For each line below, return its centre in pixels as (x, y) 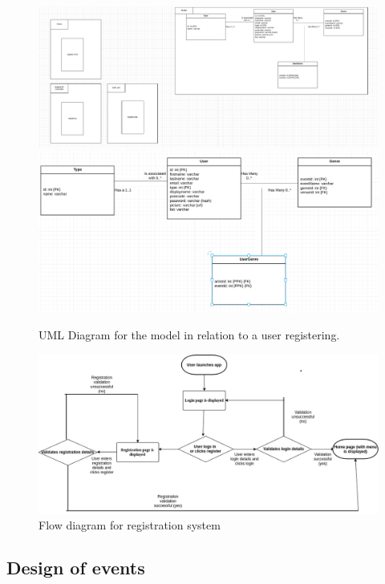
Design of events (76, 568)
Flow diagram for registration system (130, 524)
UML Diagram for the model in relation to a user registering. (189, 335)
